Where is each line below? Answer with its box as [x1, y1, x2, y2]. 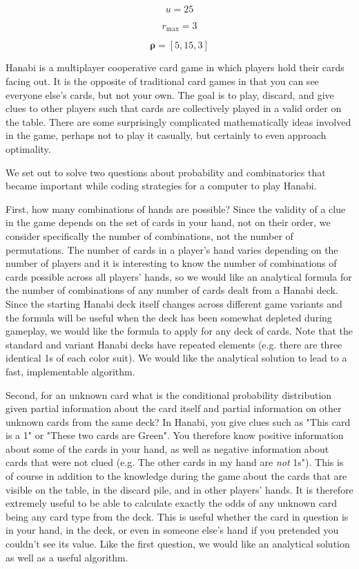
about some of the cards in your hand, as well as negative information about [6, 441, 329, 456]
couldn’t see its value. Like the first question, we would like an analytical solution [6, 537, 350, 551]
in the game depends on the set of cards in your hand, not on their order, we [6, 215, 331, 230]
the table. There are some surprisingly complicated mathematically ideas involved [6, 114, 351, 129]
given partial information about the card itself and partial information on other [6, 401, 342, 416]
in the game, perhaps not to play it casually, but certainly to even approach [6, 128, 327, 142]
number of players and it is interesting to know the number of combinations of [6, 256, 337, 270]
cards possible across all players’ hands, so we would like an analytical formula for [6, 269, 352, 283]
